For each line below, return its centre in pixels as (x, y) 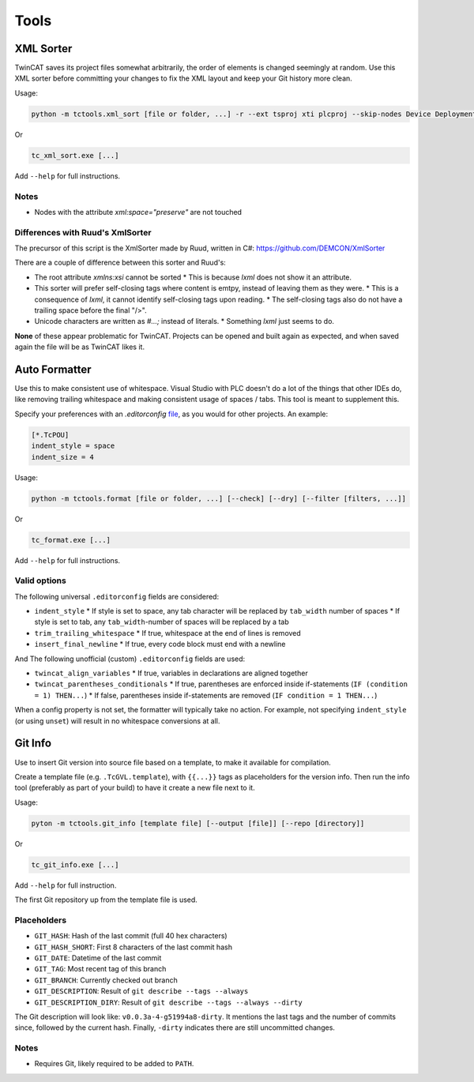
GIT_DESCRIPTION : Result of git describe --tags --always (141, 991)
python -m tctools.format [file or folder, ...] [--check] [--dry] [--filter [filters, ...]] (219, 498)
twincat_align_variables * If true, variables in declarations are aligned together (171, 673)
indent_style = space (73, 446)
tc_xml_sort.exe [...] (75, 155)
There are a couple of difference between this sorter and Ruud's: (120, 263)
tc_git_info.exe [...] (75, 864)
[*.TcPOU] (50, 435)
